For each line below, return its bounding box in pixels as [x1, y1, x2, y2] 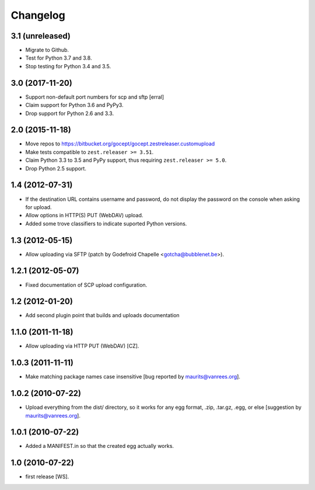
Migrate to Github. [25, 47, 69, 54]
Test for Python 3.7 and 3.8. [25, 54, 92, 61]
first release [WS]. [25, 473, 69, 480]
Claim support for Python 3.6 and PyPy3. [25, 102, 124, 109]
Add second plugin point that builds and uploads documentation [25, 312, 180, 319]
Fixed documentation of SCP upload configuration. [25, 281, 148, 289]
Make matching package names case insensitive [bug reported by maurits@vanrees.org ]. [25, 373, 240, 380]
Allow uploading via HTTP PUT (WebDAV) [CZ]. [25, 342, 139, 350]
